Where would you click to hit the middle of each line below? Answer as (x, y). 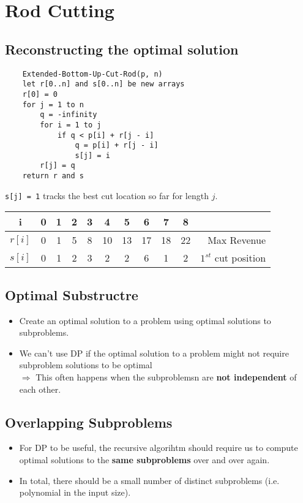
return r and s (53, 176)
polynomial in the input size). (75, 492)
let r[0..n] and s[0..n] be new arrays (103, 84)
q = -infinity (69, 115)
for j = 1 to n (53, 104)
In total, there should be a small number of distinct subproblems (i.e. (149, 480)
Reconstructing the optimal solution (122, 49)
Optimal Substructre (72, 294)
